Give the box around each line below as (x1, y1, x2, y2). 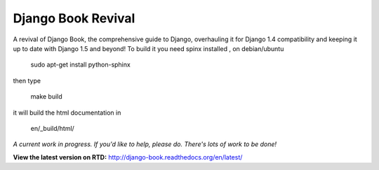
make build (30, 92, 62, 101)
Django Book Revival (13, 10, 135, 26)
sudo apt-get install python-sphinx (30, 60, 131, 69)
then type (13, 76, 41, 85)
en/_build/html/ (30, 124, 75, 132)
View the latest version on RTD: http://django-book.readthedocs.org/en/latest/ (13, 153, 243, 161)
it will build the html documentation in (13, 108, 121, 117)
